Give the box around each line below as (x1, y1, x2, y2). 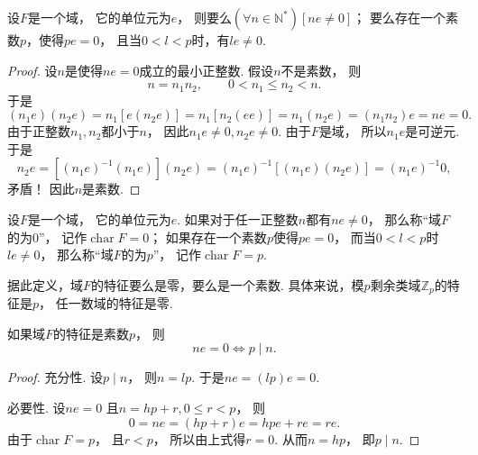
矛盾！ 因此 (7, 179, 75, 198)
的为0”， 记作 (7, 227, 87, 246)
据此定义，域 (7, 275, 83, 294)
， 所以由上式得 (152, 429, 246, 448)
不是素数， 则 (280, 60, 362, 79)
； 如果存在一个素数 (149, 227, 267, 246)
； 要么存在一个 (353, 8, 446, 26)
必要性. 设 (7, 398, 66, 417)
